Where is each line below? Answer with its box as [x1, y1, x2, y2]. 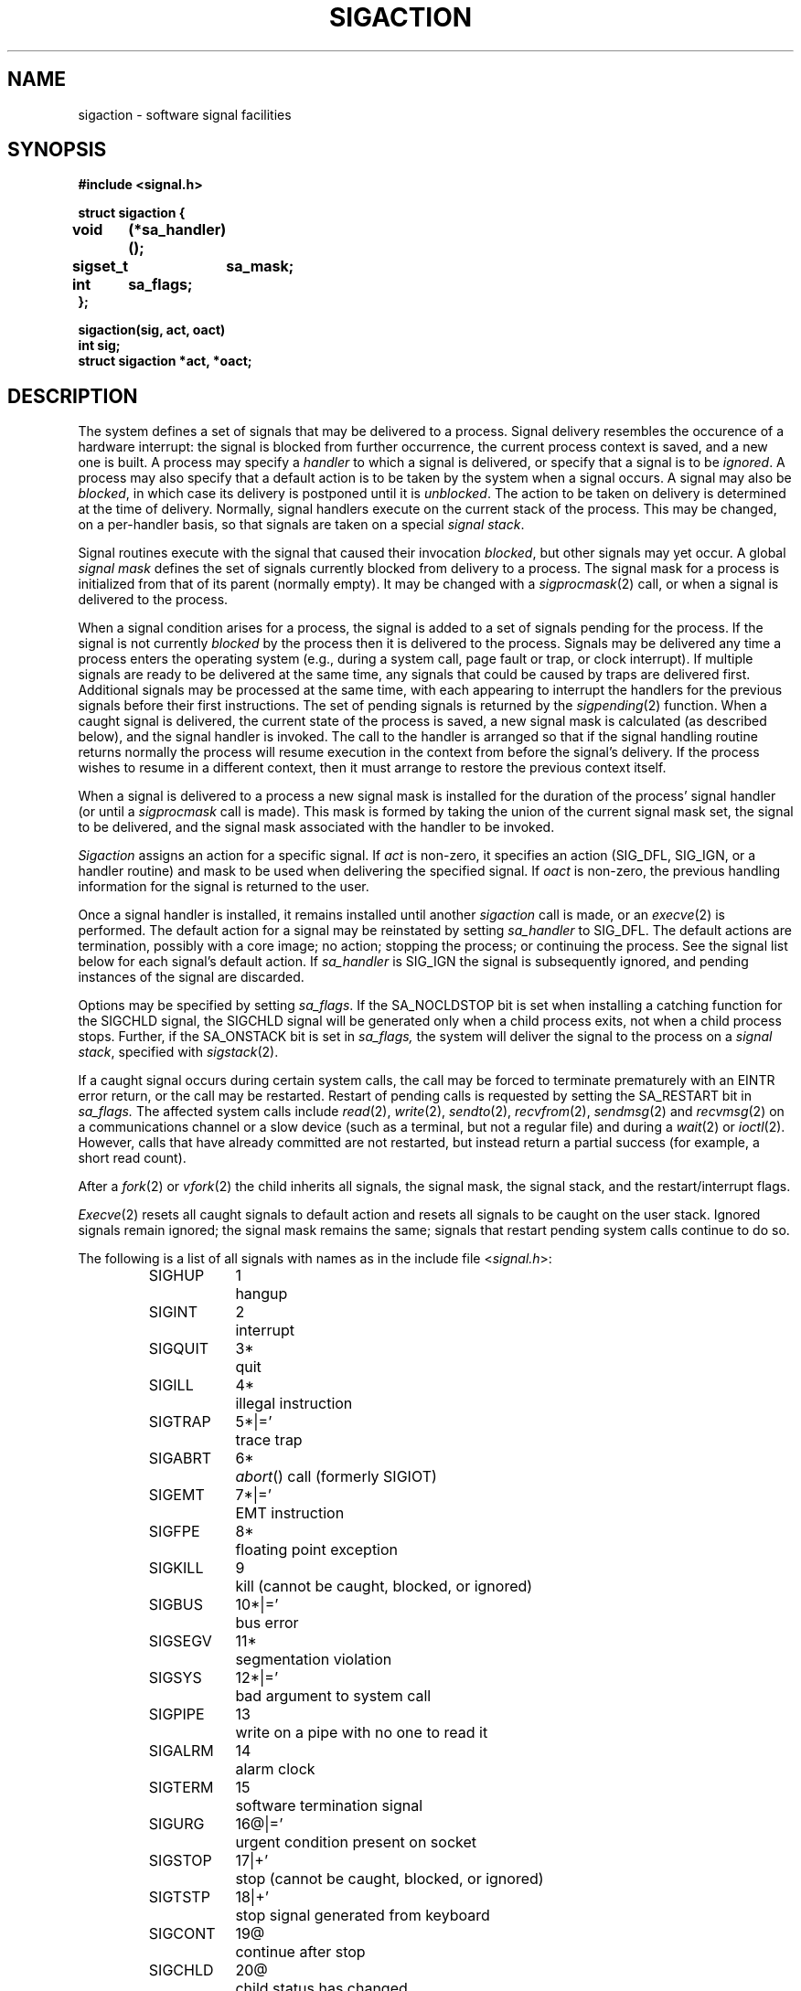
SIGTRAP [148, 1412, 211, 1432]
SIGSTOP [148, 1851, 212, 1870]
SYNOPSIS [7, 138, 107, 162]
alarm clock [235, 1760, 315, 1779]
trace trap [235, 1431, 303, 1450]
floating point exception [235, 1540, 399, 1560]
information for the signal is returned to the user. [78, 878, 369, 895]
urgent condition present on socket [235, 1833, 477, 1852]
